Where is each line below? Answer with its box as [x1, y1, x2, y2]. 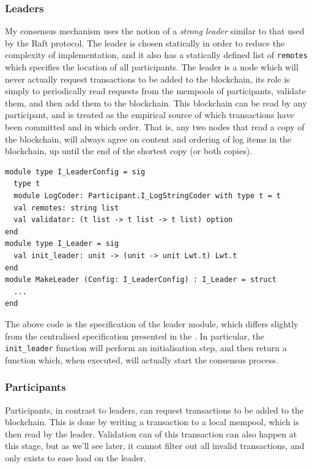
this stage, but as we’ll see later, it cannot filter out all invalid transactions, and [5, 439, 305, 452]
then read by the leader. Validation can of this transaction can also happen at [5, 427, 297, 440]
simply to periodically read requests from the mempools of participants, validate [5, 84, 306, 97]
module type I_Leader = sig [5, 239, 119, 248]
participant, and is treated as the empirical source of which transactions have [5, 108, 294, 121]
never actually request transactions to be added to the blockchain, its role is [5, 72, 290, 85]
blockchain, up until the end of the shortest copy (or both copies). [5, 144, 252, 157]
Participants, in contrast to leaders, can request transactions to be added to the [5, 403, 304, 416]
